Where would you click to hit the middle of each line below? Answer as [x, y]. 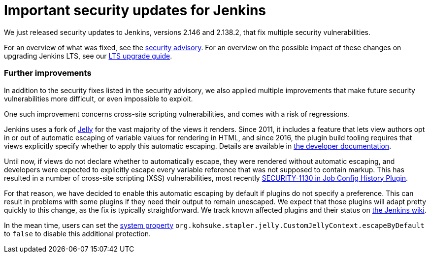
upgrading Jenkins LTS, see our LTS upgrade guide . [88, 56]
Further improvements [48, 73]
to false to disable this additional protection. [78, 233]
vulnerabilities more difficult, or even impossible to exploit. [99, 98]
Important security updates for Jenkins [135, 10]
